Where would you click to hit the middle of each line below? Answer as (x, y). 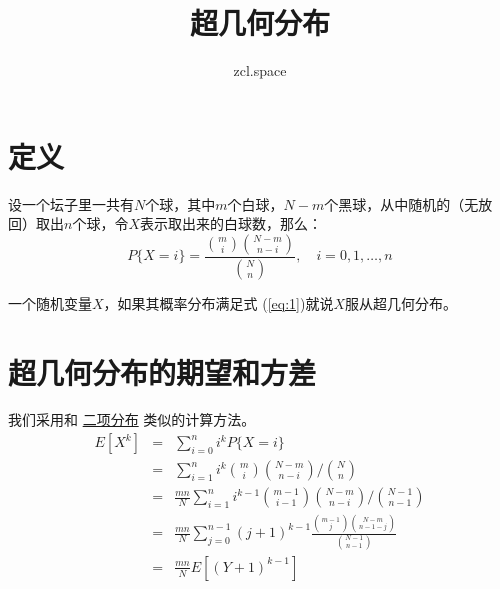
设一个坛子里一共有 (71, 203)
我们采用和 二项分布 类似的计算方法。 (132, 419)
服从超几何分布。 (401, 302)
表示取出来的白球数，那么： (231, 223)
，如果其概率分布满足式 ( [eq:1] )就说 (218, 302)
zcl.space (260, 70)
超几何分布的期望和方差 (162, 371)
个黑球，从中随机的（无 (401, 203)
